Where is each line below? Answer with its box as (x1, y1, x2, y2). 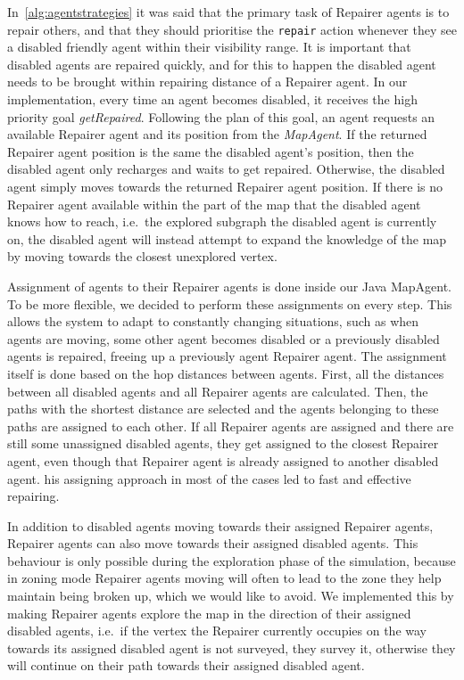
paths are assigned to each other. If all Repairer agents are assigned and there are (7, 416, 454, 435)
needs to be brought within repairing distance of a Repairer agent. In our (7, 72, 408, 91)
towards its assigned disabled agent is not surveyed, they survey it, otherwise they (7, 638, 456, 657)
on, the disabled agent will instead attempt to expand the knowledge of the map (7, 229, 447, 248)
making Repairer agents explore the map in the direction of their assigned (7, 603, 411, 622)
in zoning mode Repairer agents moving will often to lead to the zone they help (7, 569, 442, 587)
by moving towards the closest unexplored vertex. (7, 247, 278, 266)
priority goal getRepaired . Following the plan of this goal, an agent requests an (7, 107, 435, 126)
